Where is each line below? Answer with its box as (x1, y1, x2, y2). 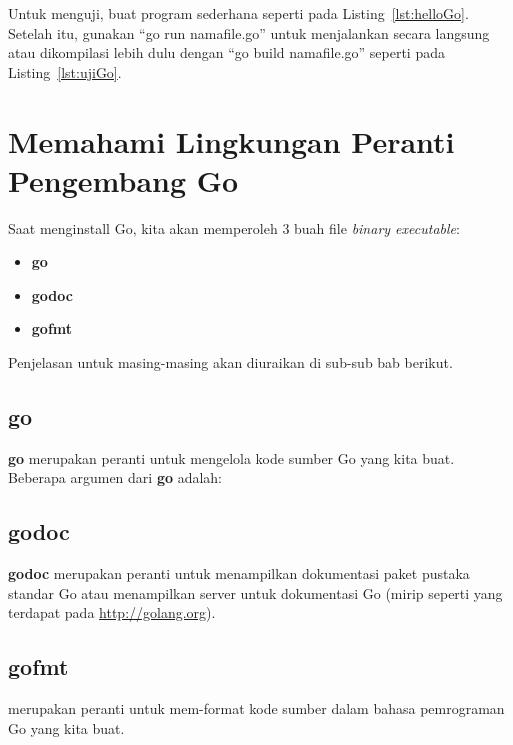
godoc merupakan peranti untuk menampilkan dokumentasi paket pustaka (8, 563, 470, 584)
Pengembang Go (8, 159, 239, 200)
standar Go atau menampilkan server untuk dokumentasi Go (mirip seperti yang (8, 582, 503, 603)
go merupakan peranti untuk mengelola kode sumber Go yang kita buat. (8, 447, 455, 468)
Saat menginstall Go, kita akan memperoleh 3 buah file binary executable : (8, 217, 460, 238)
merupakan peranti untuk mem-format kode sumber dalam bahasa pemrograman (8, 698, 505, 719)
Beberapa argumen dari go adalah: (8, 467, 223, 488)
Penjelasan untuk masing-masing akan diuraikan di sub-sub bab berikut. (8, 352, 453, 373)
